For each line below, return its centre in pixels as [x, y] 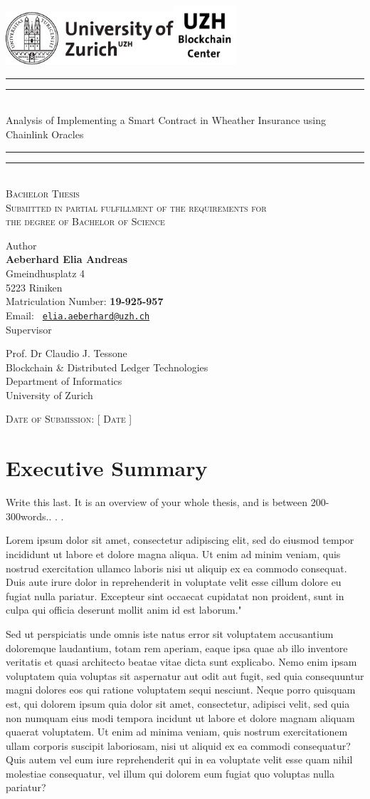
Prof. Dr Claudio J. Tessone [67, 353]
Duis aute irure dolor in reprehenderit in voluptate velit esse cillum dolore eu [174, 582]
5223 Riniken [34, 287]
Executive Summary [107, 468]
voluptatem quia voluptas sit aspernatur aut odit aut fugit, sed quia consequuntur [185, 675]
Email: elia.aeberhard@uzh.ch [78, 315]
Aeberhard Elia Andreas [67, 259]
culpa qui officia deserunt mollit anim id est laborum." [124, 610]
